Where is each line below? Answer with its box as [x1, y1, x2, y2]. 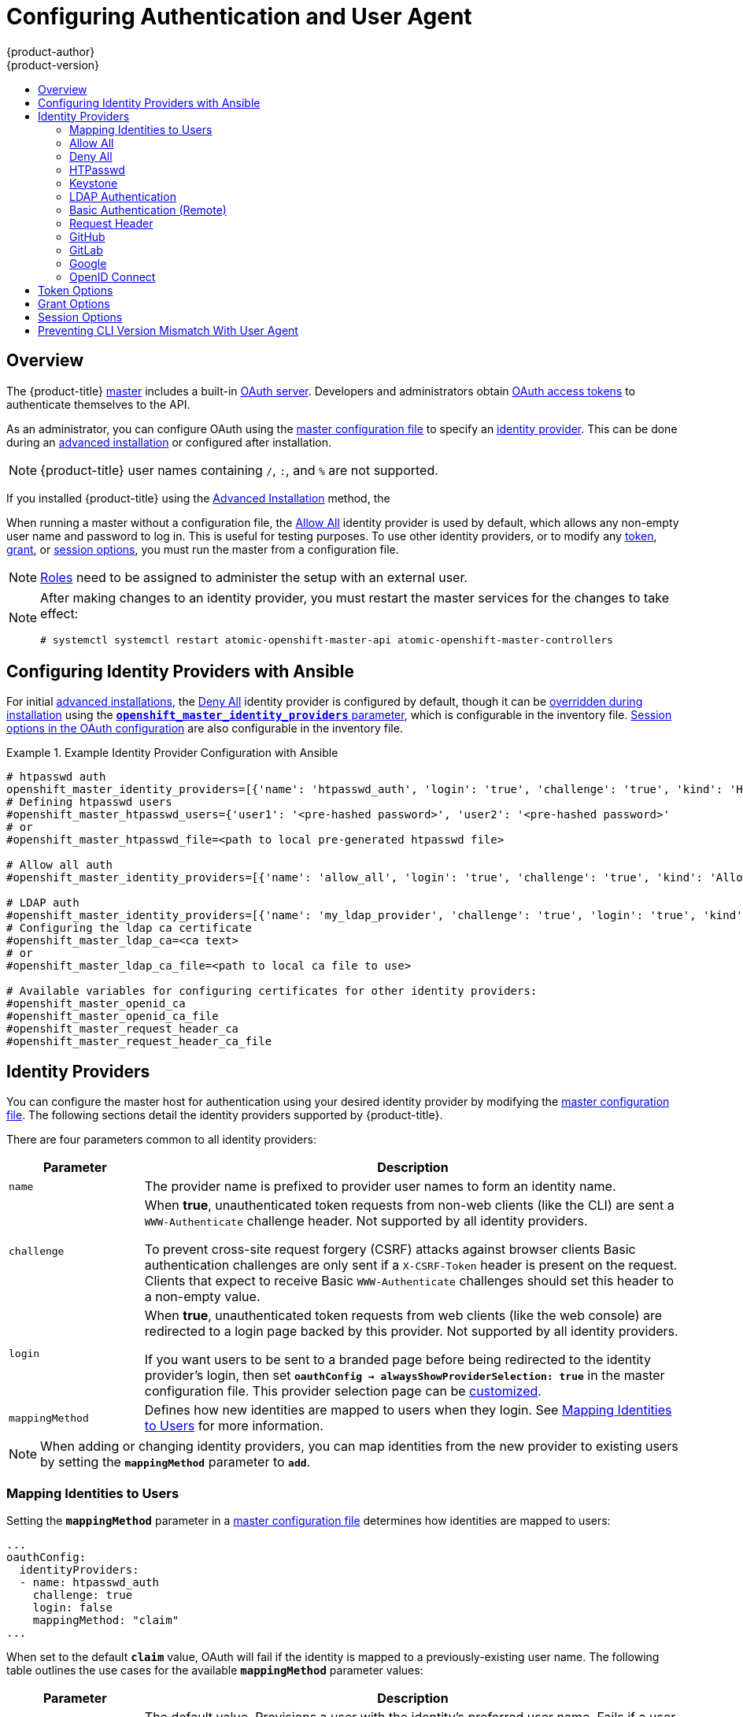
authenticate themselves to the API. [6, 397, 190, 411]
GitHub [69, 229, 105, 243]
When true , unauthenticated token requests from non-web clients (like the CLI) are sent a [144, 1197, 675, 1214]
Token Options [38, 283, 113, 297]
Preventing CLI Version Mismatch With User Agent [38, 323, 298, 337]
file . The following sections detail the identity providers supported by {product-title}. [6, 1108, 443, 1122]
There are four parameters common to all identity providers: [6, 1133, 316, 1147]
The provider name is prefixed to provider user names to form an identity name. [144, 1178, 616, 1195]
